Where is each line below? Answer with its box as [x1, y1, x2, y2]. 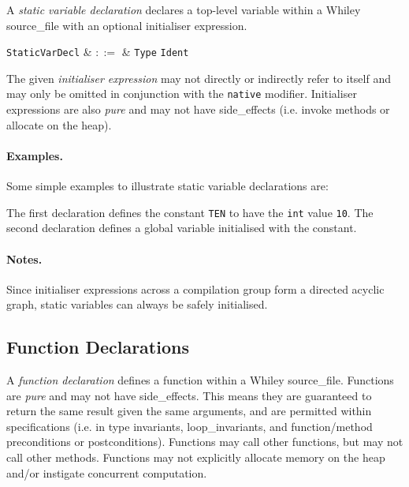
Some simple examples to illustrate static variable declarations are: [6, 178, 329, 194]
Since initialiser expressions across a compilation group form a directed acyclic [6, 280, 385, 297]
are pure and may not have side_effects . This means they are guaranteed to [6, 387, 372, 403]
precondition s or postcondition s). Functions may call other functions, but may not [6, 433, 403, 450]
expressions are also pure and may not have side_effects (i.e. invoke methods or [6, 101, 390, 118]
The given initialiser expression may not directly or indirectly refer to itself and [6, 69, 391, 86]
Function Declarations [6, 335, 189, 359]
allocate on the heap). [6, 116, 112, 133]
